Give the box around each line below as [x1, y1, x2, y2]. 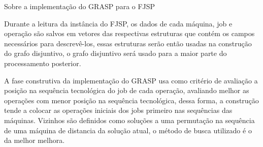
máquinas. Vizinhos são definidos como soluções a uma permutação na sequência [4, 114, 255, 125]
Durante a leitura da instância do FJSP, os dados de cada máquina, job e [4, 18, 233, 28]
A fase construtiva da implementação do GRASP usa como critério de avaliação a [4, 75, 258, 85]
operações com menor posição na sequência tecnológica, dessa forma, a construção [4, 95, 259, 105]
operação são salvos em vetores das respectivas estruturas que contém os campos [4, 28, 255, 39]
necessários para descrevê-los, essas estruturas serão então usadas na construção [4, 38, 252, 48]
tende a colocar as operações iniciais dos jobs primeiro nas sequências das [4, 105, 233, 115]
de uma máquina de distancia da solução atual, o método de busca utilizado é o [4, 125, 252, 135]
